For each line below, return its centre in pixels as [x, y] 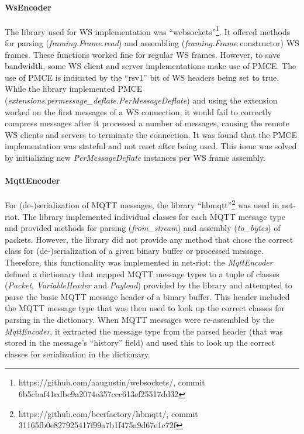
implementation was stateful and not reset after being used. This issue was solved [151, 146]
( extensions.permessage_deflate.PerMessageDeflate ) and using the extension [141, 100]
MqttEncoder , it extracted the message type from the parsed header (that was [144, 331]
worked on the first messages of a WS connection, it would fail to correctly [139, 111]
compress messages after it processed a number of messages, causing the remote [147, 123]
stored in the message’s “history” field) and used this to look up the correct [140, 342]
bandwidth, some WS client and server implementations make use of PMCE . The [151, 66]
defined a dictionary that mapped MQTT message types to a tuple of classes [142, 273]
